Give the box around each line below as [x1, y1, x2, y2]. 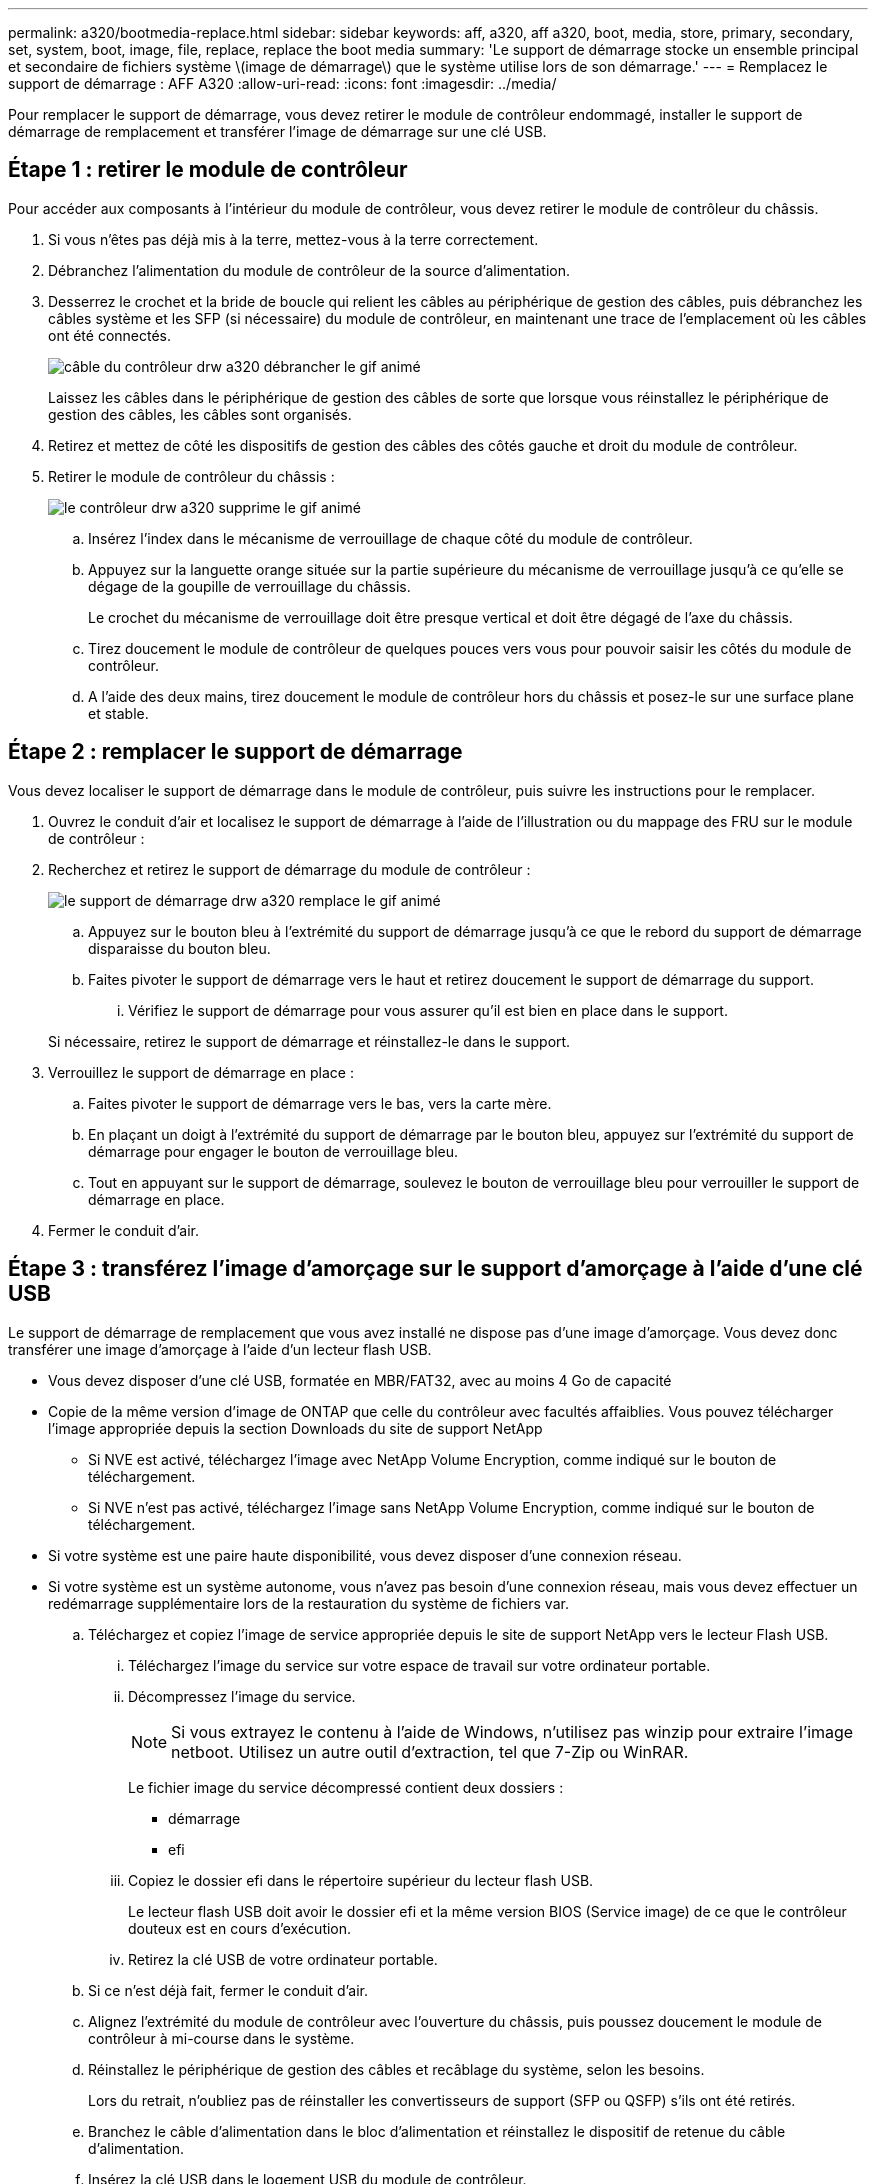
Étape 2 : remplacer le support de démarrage [8, 739, 463, 765]
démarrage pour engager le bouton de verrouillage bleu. [88, 1142, 459, 1160]
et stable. [88, 704, 149, 722]
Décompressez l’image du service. [128, 1687, 356, 1705]
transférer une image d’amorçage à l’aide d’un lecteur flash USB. [8, 1340, 432, 1358]
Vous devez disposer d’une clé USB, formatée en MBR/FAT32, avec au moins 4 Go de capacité [48, 1371, 672, 1389]
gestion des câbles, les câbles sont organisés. [48, 405, 352, 423]
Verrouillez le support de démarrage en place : [48, 1063, 354, 1081]
